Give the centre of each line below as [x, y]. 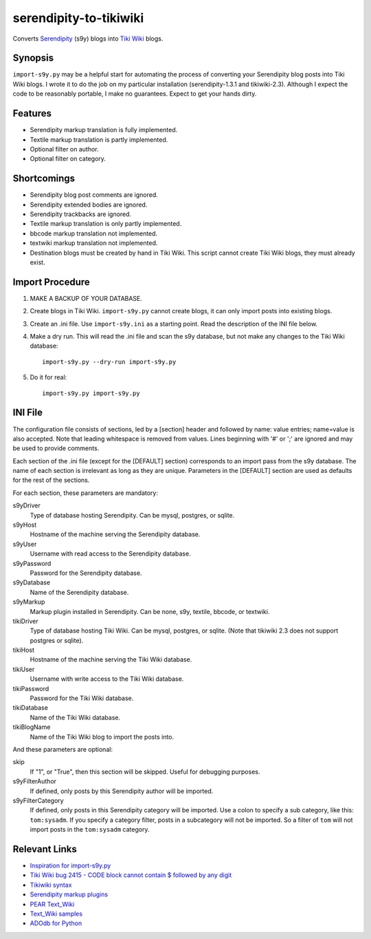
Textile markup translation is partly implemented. [99, 139]
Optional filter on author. [64, 149]
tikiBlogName [32, 727]
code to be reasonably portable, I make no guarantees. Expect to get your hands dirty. [135, 94]
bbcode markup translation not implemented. [94, 233]
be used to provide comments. [56, 448]
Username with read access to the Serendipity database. [111, 553]
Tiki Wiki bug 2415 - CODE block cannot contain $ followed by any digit [131, 875]
